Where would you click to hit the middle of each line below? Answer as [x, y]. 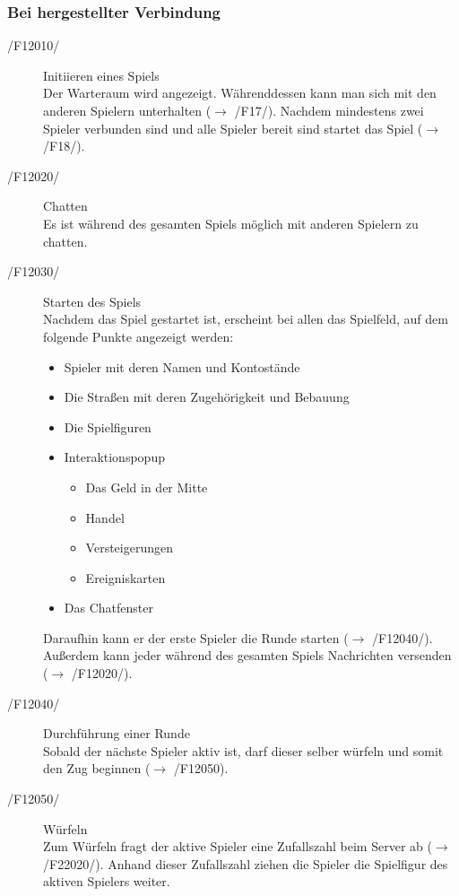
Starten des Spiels [92, 301]
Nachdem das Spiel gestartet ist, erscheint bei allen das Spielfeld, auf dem [246, 319]
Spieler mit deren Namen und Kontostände [182, 366]
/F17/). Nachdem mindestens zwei [329, 110]
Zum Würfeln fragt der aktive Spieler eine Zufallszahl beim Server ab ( [238, 846]
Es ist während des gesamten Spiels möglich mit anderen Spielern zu [231, 223]
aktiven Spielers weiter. [107, 881]
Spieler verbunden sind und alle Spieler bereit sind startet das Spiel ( [233, 128]
